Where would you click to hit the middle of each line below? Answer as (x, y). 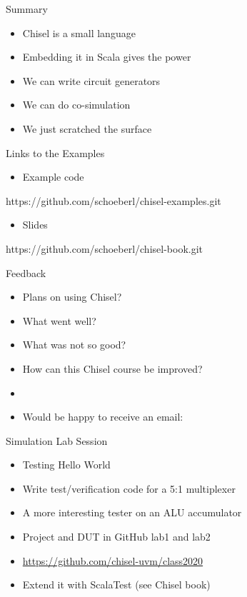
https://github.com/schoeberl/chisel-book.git (105, 248)
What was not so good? (74, 345)
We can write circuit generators (91, 80)
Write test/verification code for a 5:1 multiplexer (129, 488)
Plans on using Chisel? (72, 297)
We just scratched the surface (87, 128)
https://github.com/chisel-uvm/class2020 (113, 560)
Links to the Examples (55, 152)
